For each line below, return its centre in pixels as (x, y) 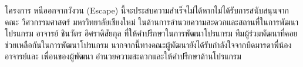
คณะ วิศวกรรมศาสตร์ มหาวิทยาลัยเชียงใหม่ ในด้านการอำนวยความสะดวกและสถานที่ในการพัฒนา (152, 21)
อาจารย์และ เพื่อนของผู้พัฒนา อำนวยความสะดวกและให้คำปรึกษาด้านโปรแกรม (123, 56)
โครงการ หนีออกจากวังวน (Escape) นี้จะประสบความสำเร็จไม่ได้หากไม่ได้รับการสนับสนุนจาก (147, 10)
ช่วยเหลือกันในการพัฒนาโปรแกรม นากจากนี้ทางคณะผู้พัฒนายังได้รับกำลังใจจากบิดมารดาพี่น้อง (148, 44)
